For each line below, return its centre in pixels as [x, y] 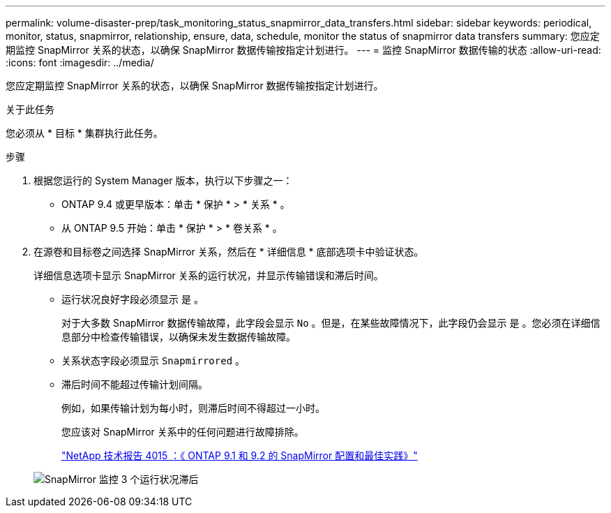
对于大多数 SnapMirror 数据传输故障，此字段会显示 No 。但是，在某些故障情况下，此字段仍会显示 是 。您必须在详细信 [331, 323]
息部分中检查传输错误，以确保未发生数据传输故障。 [179, 337]
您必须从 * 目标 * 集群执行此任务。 [84, 133]
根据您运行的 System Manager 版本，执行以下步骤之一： [163, 180]
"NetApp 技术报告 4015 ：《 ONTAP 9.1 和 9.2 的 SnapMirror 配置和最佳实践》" [240, 455]
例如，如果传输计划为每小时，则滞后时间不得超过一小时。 [193, 408]
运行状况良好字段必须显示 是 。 [133, 299]
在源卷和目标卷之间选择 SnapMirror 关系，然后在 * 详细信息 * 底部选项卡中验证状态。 [229, 252]
